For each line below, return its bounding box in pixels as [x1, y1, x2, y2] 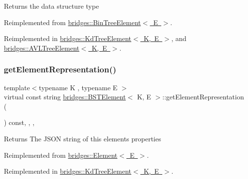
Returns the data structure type [4, 1, 99, 11]
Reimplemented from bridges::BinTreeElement [4, 17, 141, 27]
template [4, 82, 30, 92]
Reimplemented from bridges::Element [4, 150, 118, 160]
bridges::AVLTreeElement [4, 42, 79, 53]
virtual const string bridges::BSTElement [4, 92, 126, 102]
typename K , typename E [39, 82, 118, 92]
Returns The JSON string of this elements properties [4, 133, 161, 143]
